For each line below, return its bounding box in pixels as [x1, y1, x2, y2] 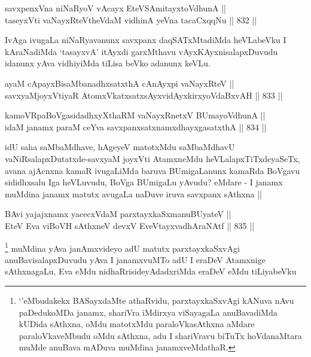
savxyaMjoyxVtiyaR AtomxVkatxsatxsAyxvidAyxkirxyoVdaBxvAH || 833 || [5, 89, 283, 101]
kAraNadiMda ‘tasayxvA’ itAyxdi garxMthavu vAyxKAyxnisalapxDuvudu [5, 45, 278, 57]
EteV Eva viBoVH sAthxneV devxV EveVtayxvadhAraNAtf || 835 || [5, 219, 255, 231]
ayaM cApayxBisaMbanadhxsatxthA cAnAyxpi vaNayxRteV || [5, 77, 234, 89]
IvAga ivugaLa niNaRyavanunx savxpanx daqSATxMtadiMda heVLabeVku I [5, 33, 286, 46]
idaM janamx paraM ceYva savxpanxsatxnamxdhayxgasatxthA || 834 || [5, 120, 267, 133]
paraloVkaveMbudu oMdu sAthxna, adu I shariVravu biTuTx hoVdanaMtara [19, 329, 302, 341]
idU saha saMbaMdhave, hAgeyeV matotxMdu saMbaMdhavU [5, 141, 235, 153]
